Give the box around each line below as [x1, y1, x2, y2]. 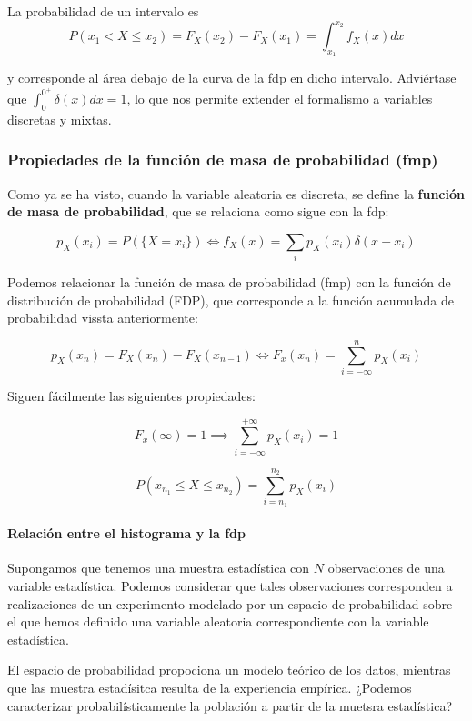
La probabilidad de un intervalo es [7, 2, 199, 20]
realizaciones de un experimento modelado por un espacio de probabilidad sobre [7, 594, 453, 613]
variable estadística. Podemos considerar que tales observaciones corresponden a [7, 576, 453, 596]
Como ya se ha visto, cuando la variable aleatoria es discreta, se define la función [7, 184, 465, 203]
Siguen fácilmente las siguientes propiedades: [7, 386, 256, 405]
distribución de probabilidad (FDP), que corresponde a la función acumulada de [7, 290, 454, 309]
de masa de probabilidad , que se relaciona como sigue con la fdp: [7, 202, 389, 221]
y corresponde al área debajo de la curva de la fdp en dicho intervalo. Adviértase [7, 68, 457, 87]
